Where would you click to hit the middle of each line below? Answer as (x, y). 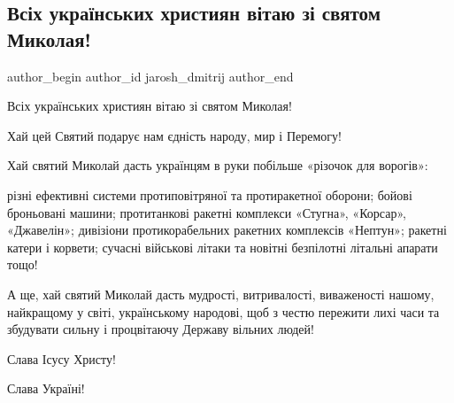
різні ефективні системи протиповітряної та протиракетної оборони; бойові (210, 194)
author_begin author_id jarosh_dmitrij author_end (150, 76)
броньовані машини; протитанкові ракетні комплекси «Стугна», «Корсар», (207, 212)
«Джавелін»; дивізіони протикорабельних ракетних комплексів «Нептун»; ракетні (227, 230)
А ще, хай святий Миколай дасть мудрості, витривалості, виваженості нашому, (221, 294)
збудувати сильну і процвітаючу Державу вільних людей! (161, 329)
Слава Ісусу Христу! (62, 358)
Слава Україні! (46, 388)
